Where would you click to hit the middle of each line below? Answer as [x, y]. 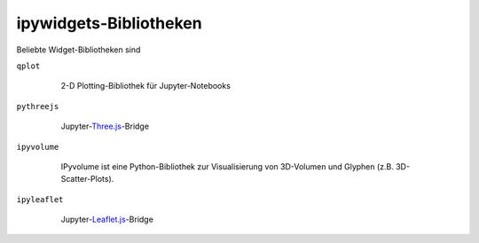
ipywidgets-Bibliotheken [110, 23]
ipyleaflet [40, 199]
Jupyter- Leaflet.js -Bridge [107, 219]
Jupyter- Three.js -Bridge [105, 126]
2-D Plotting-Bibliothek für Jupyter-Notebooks [145, 86]
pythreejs [38, 106]
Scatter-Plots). [87, 179]
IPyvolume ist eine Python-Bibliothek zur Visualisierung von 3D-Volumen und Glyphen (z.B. [228, 166]
